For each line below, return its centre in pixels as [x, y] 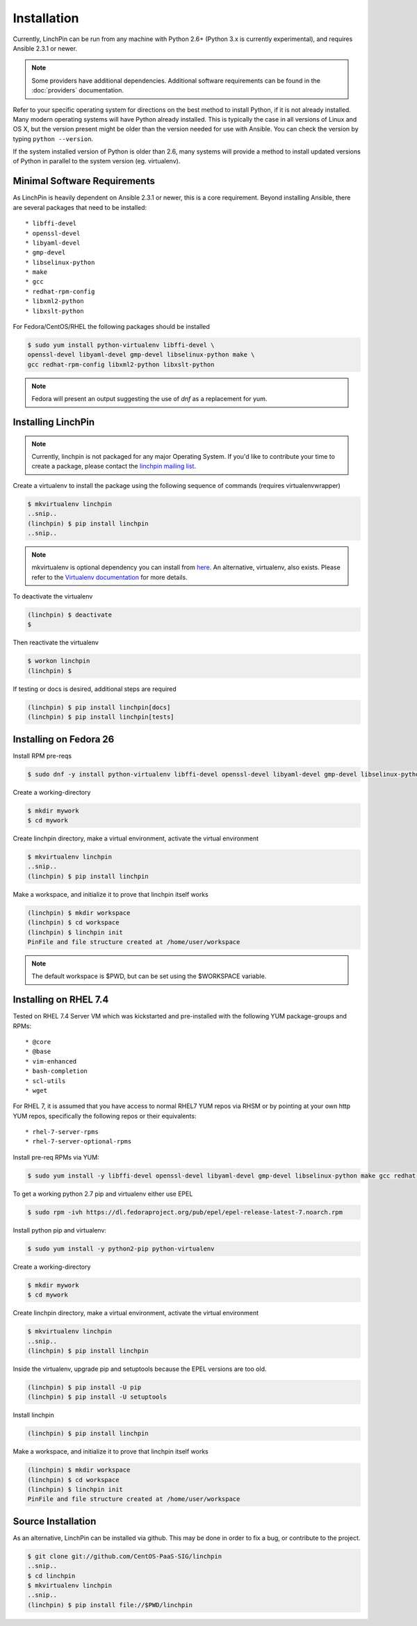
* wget [36, 1090]
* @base [38, 1052]
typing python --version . [53, 138]
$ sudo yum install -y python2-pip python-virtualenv [121, 1249]
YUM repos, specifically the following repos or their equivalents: [105, 1116]
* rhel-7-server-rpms [62, 1132]
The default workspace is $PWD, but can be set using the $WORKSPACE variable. [149, 976]
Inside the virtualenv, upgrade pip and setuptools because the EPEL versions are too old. [140, 1369]
